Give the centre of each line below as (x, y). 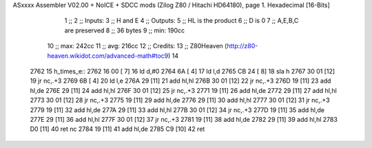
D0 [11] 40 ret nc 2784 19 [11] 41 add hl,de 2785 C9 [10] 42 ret (117, 129)
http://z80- (242, 46)
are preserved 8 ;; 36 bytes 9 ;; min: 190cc (125, 30)
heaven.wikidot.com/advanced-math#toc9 (108, 56)
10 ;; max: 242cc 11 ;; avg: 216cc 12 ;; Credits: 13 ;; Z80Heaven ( (137, 46)
